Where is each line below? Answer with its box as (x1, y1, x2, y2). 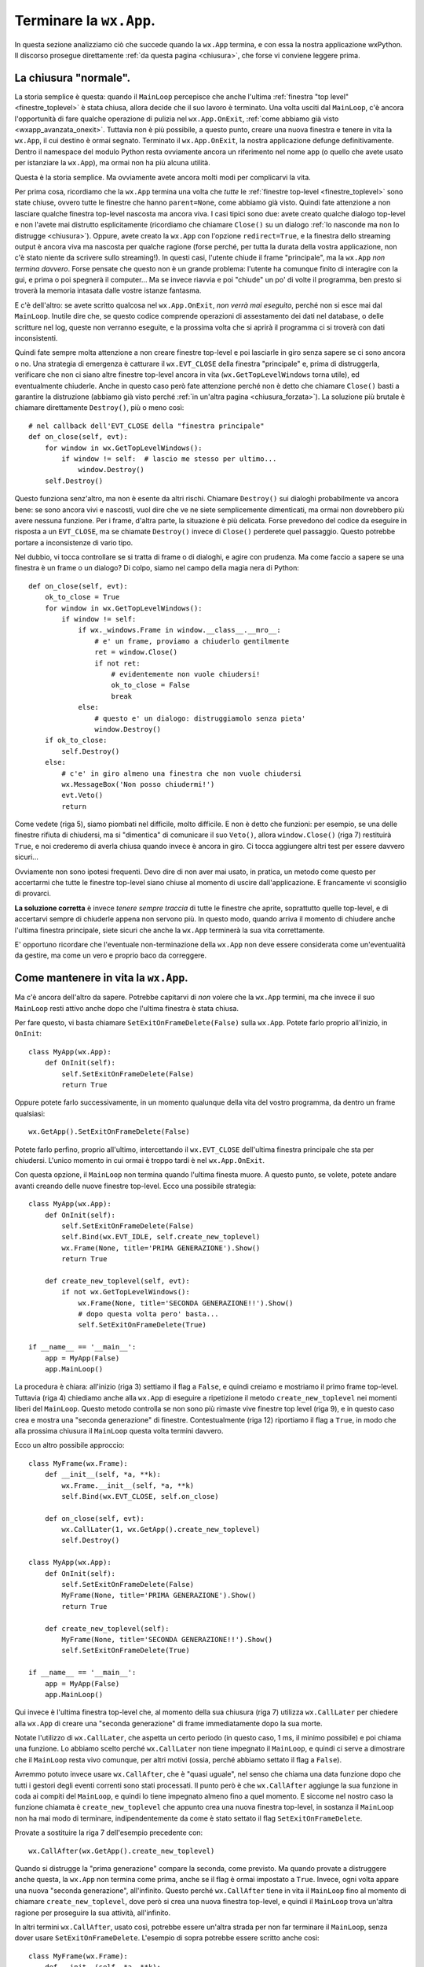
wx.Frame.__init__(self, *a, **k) (61, 1481, 195, 1490)
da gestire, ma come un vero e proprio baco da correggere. (14, 950, 207, 960)
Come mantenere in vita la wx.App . (14, 972, 188, 985)
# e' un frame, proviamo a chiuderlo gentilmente (94, 637, 290, 645)
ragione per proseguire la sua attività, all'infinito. (14, 1908, 171, 1917)
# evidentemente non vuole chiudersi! (111, 670, 261, 678)
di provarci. (14, 889, 51, 899)
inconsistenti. (14, 334, 58, 343)
